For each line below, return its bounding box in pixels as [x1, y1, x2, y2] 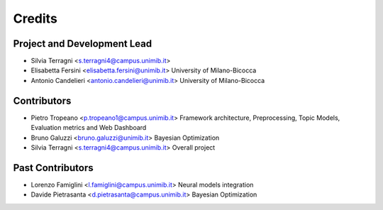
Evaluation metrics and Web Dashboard [30, 123, 147, 132]
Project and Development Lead [13, 38, 152, 50]
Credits [13, 11, 58, 26]
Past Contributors [13, 162, 94, 174]
